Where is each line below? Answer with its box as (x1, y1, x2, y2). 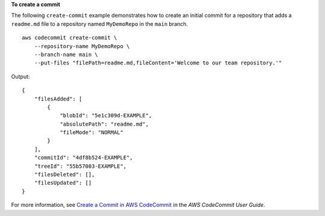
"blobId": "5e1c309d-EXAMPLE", (60, 112, 152, 119)
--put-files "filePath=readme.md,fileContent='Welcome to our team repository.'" (34, 60, 282, 66)
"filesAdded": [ (34, 95, 82, 102)
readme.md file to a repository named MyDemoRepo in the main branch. (11, 20, 188, 27)
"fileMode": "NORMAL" (60, 129, 123, 136)
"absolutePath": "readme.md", (60, 120, 149, 128)
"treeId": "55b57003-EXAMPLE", (34, 162, 127, 170)
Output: (11, 73, 30, 80)
